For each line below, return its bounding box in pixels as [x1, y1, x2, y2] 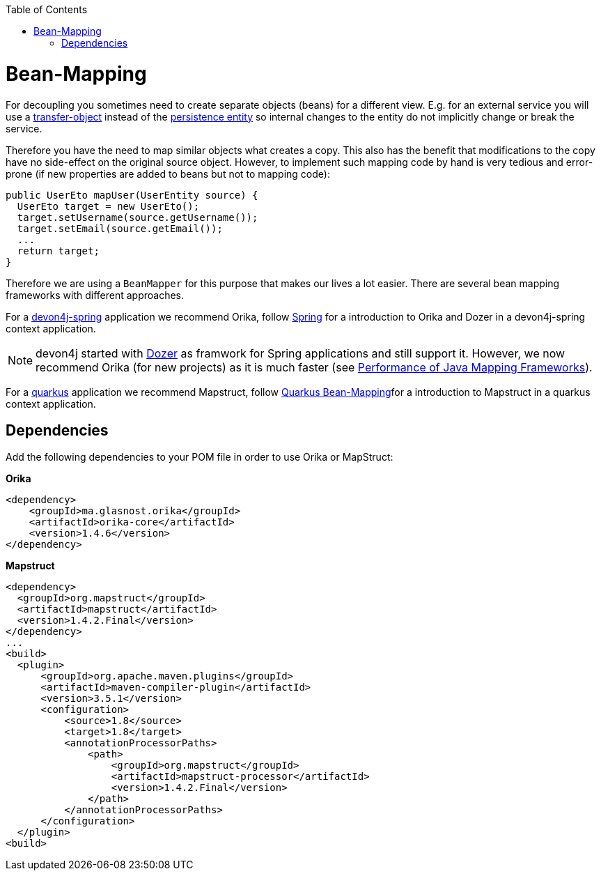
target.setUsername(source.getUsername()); [17, 211, 258, 223]
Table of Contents [6, 3, 88, 15]
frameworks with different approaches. [6, 289, 185, 301]
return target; [17, 245, 100, 256]
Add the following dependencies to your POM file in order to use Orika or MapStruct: [6, 451, 393, 463]
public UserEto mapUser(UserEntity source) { [6, 189, 258, 201]
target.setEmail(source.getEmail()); [17, 222, 223, 234]
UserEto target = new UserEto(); [17, 200, 200, 212]
